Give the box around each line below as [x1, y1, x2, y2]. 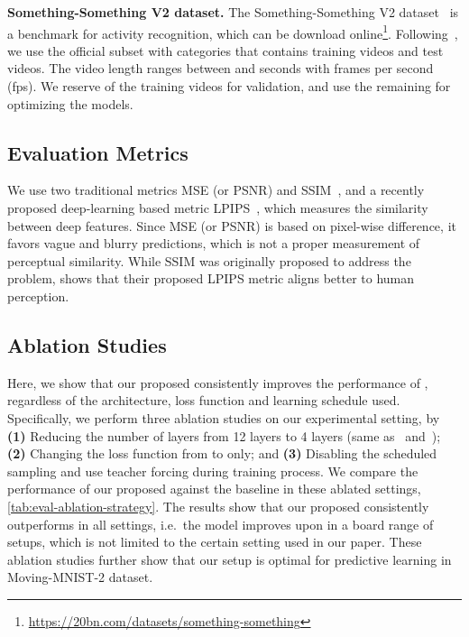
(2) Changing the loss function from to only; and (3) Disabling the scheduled [7, 444, 437, 463]
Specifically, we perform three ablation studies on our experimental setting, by [7, 408, 440, 427]
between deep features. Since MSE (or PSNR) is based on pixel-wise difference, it [7, 216, 456, 235]
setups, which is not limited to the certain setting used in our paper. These [7, 532, 422, 551]
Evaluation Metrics [7, 138, 189, 166]
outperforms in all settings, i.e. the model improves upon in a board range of [7, 514, 434, 533]
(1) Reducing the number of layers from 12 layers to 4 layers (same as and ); [7, 426, 441, 445]
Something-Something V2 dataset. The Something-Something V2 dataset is [7, 3, 459, 21]
